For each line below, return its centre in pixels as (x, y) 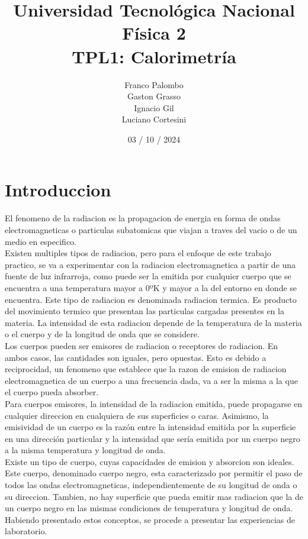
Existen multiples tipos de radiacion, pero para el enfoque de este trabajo (138, 253)
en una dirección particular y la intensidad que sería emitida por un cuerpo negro (153, 438)
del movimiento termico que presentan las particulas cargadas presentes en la (145, 311)
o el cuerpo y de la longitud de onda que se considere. (102, 334)
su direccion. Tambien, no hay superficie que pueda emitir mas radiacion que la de (154, 496)
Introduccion (58, 190)
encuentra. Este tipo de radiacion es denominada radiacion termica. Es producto (151, 299)
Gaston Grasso (154, 96)
